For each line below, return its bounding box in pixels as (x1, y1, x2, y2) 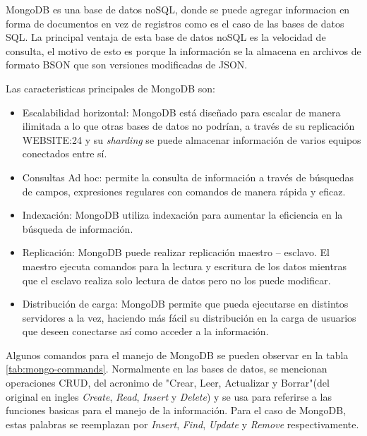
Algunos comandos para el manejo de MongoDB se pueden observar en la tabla (6, 347, 349, 362)
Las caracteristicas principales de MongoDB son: (6, 80, 216, 95)
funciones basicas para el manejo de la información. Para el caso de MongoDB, (6, 403, 347, 418)
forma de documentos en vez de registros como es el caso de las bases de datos (6, 16, 344, 30)
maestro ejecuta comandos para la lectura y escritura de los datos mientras (22, 258, 347, 273)
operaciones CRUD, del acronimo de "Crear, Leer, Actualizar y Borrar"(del (6, 375, 330, 390)
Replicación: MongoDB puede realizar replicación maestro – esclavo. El (22, 245, 330, 260)
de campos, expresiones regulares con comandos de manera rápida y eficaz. (22, 183, 346, 198)
